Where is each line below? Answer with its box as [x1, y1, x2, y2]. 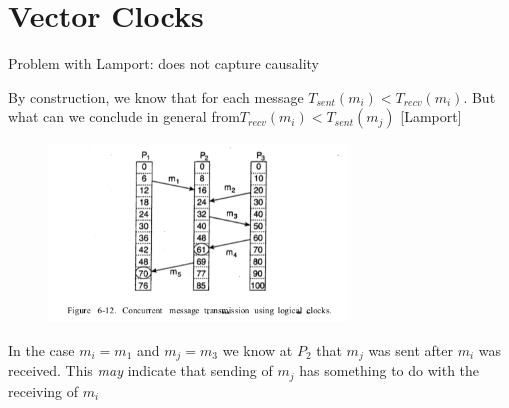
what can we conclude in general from [8, 106, 240, 127]
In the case [8, 339, 75, 360]
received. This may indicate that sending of [8, 360, 273, 381]
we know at [222, 339, 293, 360]
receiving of [8, 380, 79, 401]
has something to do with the [299, 360, 480, 381]
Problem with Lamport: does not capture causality [8, 53, 320, 74]
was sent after [368, 339, 453, 360]
